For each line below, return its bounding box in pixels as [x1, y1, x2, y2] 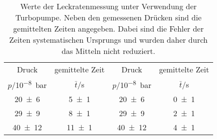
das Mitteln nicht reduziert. [62, 45, 155, 56]
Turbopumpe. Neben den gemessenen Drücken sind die [15, 12, 202, 23]
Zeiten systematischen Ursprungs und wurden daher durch [9, 34, 208, 45]
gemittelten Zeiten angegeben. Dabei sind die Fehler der [13, 23, 204, 34]
